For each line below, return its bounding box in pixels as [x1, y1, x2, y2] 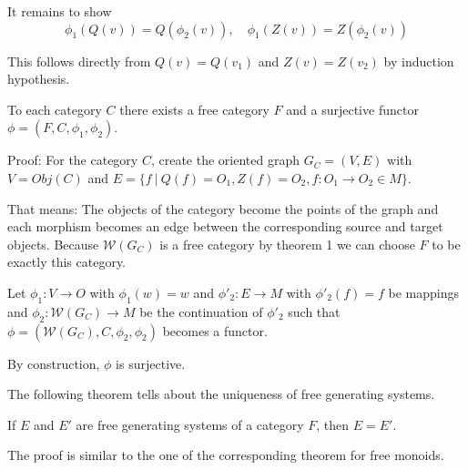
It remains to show [7, 2, 112, 20]
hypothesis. [7, 69, 70, 88]
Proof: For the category [7, 150, 138, 169]
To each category [7, 99, 102, 118]
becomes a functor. [162, 321, 268, 340]
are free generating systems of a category [76, 414, 304, 434]
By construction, [7, 353, 100, 373]
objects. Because [7, 234, 99, 253]
